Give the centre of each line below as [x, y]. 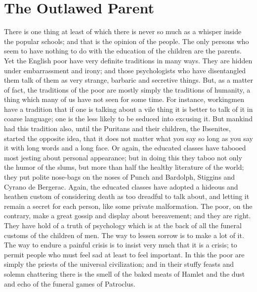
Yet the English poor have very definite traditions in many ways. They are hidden [128, 60]
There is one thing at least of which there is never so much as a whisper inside [123, 31]
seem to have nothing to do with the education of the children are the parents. [123, 51]
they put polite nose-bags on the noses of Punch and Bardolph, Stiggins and [120, 177]
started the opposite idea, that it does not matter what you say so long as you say [128, 138]
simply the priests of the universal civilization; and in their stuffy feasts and [119, 264]
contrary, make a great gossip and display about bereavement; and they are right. [128, 216]
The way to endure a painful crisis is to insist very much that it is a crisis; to [121, 245]
